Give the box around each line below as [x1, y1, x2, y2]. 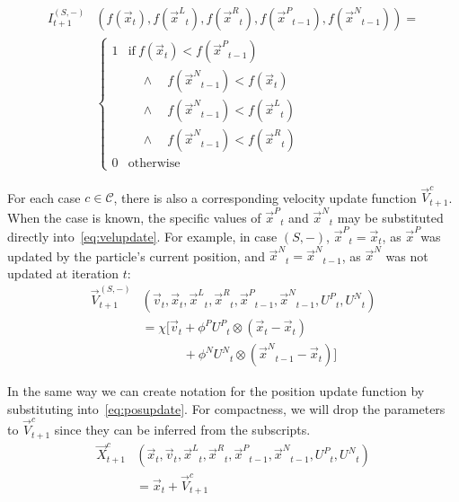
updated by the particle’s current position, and [7, 246, 265, 265]
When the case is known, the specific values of [7, 207, 261, 226]
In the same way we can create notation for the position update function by [7, 382, 425, 401]
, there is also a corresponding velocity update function [113, 188, 417, 207]
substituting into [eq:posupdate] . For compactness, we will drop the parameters [7, 399, 446, 418]
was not [385, 246, 428, 265]
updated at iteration [7, 263, 119, 282]
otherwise [128, 157, 181, 171]
